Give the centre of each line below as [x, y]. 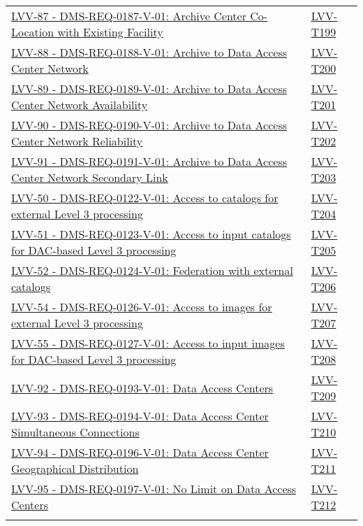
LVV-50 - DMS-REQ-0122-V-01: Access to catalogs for [145, 198]
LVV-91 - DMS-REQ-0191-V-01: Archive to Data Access [149, 161]
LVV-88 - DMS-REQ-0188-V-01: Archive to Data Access [149, 52]
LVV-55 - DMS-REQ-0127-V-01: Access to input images [148, 343]
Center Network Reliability [77, 141]
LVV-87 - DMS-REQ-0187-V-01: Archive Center [129, 16]
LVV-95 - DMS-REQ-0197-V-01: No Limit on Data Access [154, 489]
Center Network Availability [80, 105]
